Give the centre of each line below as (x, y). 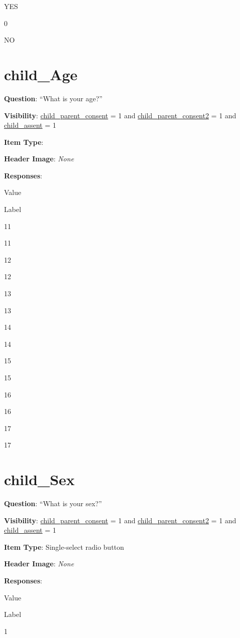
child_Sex (40, 479)
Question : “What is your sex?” (53, 503)
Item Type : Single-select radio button (64, 547)
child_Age (41, 74)
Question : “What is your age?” (53, 98)
